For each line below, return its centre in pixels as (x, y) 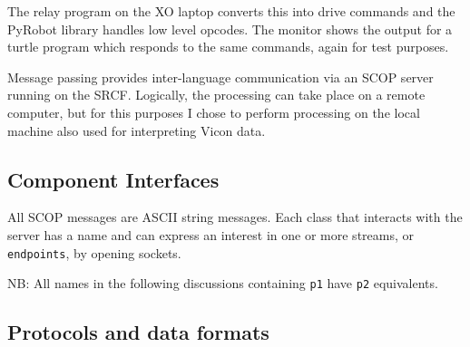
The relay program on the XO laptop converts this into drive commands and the (231, 11)
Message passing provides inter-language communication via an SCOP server (220, 77)
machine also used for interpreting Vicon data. (137, 130)
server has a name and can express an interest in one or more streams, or (211, 234)
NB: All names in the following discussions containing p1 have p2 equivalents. (223, 283)
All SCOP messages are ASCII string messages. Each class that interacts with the (235, 217)
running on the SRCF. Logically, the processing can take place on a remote (216, 95)
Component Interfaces (113, 179)
